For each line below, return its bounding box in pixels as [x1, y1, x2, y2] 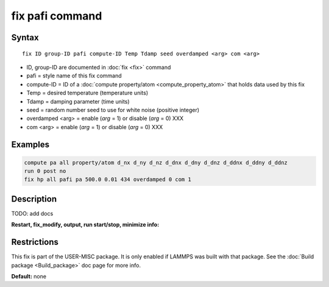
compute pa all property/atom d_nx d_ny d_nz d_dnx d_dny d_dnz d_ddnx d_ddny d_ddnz [24, 159, 288, 166]
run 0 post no [24, 168, 66, 175]
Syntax [11, 32, 39, 43]
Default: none [11, 273, 47, 280]
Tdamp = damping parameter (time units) [26, 97, 130, 105]
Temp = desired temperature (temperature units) [26, 89, 149, 97]
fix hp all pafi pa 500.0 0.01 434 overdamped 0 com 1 [24, 176, 191, 183]
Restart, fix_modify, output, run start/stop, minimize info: [11, 221, 160, 229]
